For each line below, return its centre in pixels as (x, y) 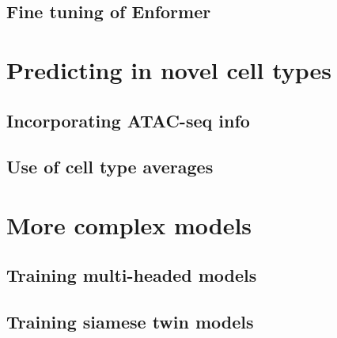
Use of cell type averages (110, 167)
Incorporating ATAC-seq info (128, 120)
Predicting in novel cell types (169, 69)
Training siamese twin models (130, 322)
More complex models (129, 224)
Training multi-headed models (132, 275)
